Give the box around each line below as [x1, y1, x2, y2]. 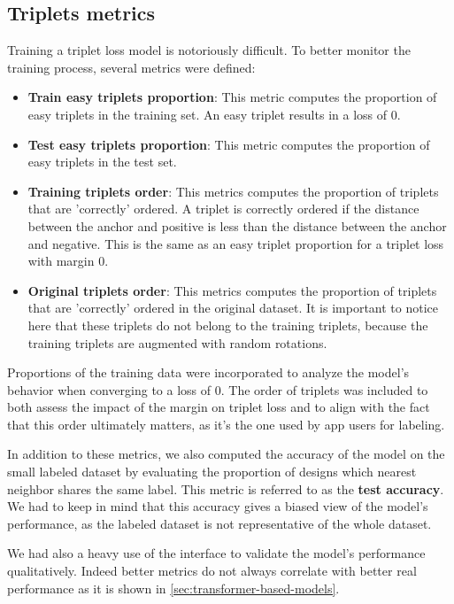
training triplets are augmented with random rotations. [27, 333, 327, 352]
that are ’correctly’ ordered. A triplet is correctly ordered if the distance [27, 199, 419, 218]
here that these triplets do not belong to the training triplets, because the [27, 315, 428, 334]
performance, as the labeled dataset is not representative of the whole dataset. [7, 514, 432, 532]
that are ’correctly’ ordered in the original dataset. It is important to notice [27, 298, 439, 317]
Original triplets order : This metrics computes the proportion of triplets [27, 281, 437, 299]
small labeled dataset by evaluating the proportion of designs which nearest [7, 462, 417, 481]
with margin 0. [27, 252, 109, 270]
